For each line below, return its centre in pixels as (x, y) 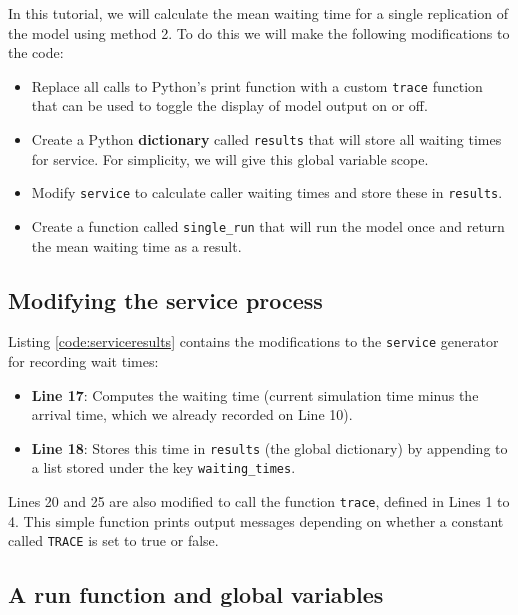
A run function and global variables (196, 594)
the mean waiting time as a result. (136, 245)
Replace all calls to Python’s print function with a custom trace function (257, 85)
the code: (36, 52)
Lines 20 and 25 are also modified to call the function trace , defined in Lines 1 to (259, 501)
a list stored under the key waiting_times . (163, 467)
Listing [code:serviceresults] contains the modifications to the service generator (253, 341)
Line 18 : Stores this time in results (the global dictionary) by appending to (269, 447)
